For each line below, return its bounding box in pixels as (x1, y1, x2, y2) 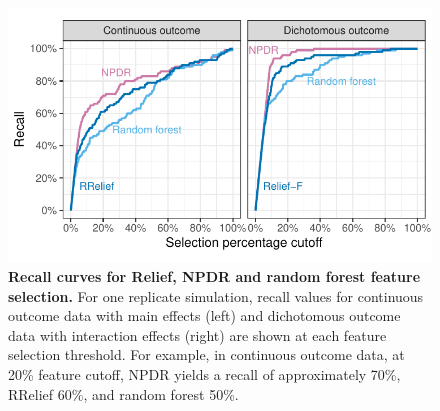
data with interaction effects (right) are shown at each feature (8, 324, 387, 345)
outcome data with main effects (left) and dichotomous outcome (8, 305, 401, 326)
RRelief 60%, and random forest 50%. (8, 383, 239, 404)
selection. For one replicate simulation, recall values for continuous (8, 285, 424, 306)
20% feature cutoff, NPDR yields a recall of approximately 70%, (8, 363, 401, 384)
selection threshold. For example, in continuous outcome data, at (8, 344, 405, 365)
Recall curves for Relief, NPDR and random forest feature (8, 265, 421, 286)
